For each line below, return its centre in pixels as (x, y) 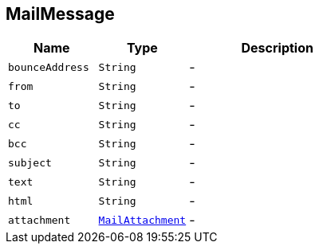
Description (277, 48)
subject (30, 162)
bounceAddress (49, 67)
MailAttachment (142, 220)
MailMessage (60, 14)
